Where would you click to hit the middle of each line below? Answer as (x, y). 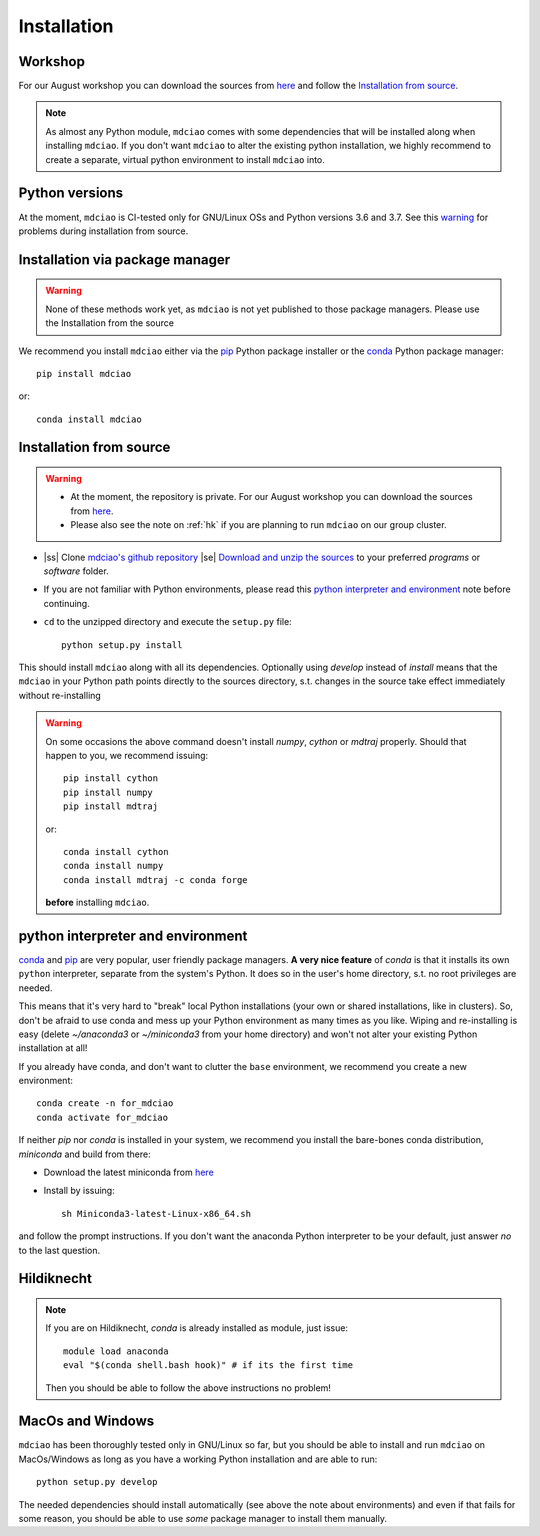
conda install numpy (113, 866)
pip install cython (111, 778)
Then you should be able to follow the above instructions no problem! (188, 1387)
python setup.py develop (97, 1482)
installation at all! (53, 1048)
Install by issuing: (79, 1191)
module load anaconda (116, 1351)
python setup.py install (122, 644)
